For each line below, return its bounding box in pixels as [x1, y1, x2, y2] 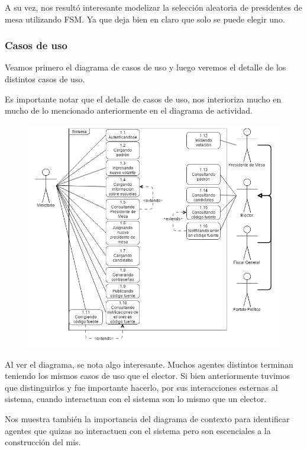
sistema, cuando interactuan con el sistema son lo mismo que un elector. [5, 393, 267, 405]
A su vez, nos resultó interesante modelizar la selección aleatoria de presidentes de [5, 1, 302, 13]
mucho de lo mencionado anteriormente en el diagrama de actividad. [5, 104, 253, 117]
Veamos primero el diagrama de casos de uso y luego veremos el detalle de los [5, 61, 286, 73]
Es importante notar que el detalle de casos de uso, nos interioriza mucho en [5, 92, 282, 105]
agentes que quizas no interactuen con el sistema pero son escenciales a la [5, 424, 271, 436]
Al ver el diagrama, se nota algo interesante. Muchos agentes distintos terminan [5, 358, 293, 370]
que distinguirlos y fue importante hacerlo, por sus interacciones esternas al [5, 381, 278, 393]
